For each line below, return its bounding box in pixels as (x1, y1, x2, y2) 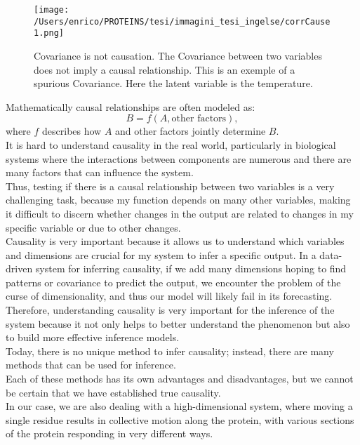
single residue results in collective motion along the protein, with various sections (6, 412, 354, 427)
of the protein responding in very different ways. (6, 426, 213, 441)
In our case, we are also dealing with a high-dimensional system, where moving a (6, 399, 353, 413)
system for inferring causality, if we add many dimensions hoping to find (35, 261, 347, 276)
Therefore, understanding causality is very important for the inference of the (6, 303, 335, 317)
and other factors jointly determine (115, 124, 266, 138)
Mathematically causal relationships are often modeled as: (6, 99, 255, 114)
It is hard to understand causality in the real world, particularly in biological (6, 137, 336, 152)
